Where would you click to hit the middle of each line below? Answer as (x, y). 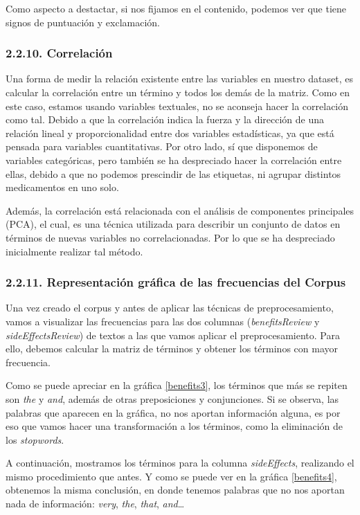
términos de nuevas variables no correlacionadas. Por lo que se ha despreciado (170, 237)
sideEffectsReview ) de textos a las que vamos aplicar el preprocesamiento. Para (173, 335)
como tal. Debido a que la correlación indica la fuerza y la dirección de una (165, 119)
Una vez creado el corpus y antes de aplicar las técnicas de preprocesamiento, (170, 308)
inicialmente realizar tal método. (74, 251)
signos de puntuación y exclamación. (83, 22)
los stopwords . (35, 439)
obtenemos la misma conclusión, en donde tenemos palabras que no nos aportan (175, 490)
